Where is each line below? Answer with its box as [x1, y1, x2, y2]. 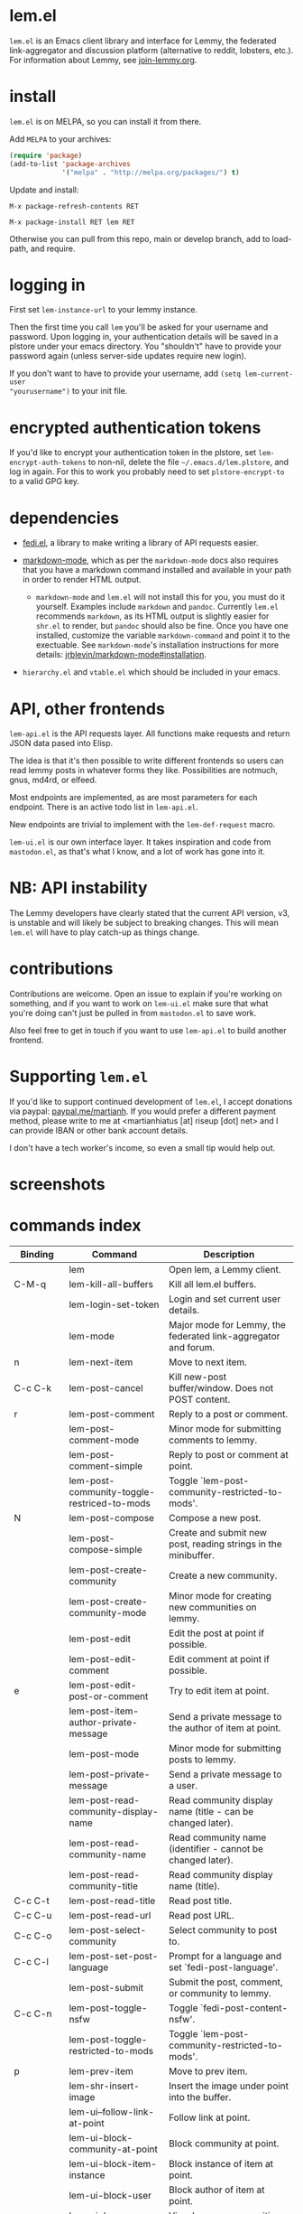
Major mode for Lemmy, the [168, 1319, 287, 1331]
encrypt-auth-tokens [9, 458, 87, 468]
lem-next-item [69, 1356, 133, 1369]
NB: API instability [9, 878, 148, 899]
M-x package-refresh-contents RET [9, 201, 140, 210]
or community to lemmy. [168, 1987, 272, 2000]
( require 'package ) [9, 151, 83, 160]
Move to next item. [168, 1356, 248, 1369]
